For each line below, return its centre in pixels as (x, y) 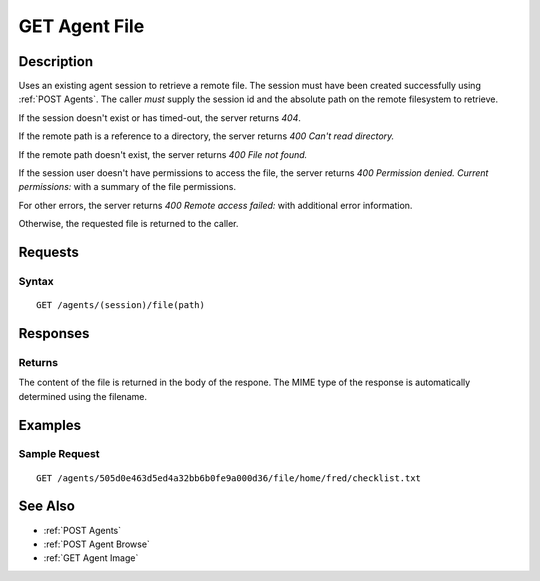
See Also (46, 506)
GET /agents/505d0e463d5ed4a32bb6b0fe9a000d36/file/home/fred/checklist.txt (229, 478)
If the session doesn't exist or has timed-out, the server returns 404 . (160, 117)
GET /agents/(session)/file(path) (120, 305)
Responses (54, 333)
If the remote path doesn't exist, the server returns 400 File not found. (163, 154)
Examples (50, 425)
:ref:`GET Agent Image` (91, 558)
